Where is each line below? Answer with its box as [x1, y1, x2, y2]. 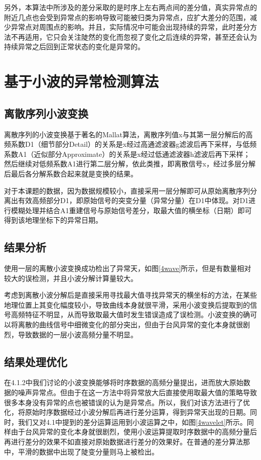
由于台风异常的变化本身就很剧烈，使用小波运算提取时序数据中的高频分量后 [11, 426, 257, 437]
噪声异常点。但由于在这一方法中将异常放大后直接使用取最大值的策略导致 [18, 387, 257, 398]
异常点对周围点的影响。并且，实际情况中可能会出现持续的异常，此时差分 [11, 22, 250, 32]
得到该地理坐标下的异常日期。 [4, 215, 102, 225]
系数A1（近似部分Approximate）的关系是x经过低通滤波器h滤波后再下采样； [4, 148, 250, 159]
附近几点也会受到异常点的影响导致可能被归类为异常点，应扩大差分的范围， [4, 12, 250, 22]
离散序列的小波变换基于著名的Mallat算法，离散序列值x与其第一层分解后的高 [4, 129, 253, 139]
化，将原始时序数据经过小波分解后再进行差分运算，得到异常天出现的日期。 [4, 407, 250, 417]
